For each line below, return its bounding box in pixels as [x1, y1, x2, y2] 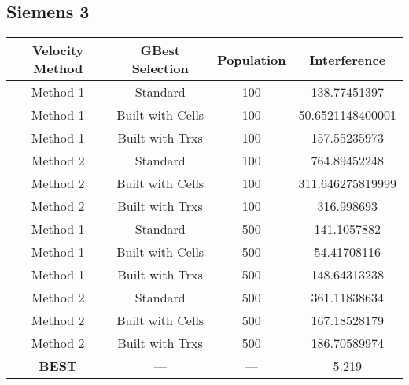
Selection [131, 59, 189, 78]
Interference [309, 50, 386, 68]
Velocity [32, 41, 84, 60]
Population [217, 50, 286, 68]
